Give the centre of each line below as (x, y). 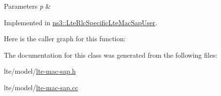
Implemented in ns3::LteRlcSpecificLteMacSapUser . (81, 22)
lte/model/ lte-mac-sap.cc (41, 87)
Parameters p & (27, 6)
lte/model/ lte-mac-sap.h (40, 71)
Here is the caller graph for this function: (65, 39)
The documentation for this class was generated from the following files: (111, 55)
